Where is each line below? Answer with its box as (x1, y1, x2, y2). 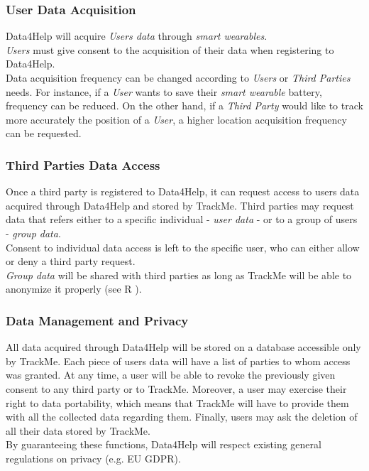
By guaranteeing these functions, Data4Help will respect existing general (6, 437, 321, 452)
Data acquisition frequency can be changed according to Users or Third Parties (6, 70, 351, 85)
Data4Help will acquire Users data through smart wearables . (6, 28, 268, 43)
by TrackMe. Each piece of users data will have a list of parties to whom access (6, 353, 351, 368)
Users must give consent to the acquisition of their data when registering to (6, 42, 334, 57)
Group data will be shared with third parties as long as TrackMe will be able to (6, 267, 352, 282)
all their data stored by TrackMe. (6, 423, 150, 438)
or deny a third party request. (6, 254, 136, 269)
